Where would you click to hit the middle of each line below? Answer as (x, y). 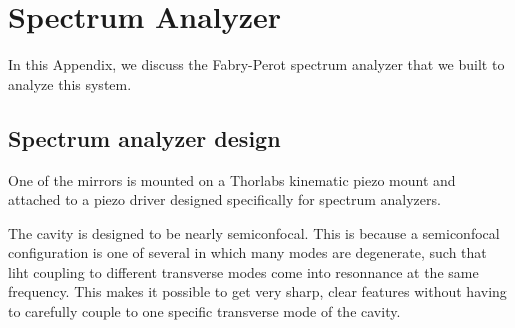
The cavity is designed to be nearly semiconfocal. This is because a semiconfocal (254, 232)
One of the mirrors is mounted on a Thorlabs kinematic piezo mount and (232, 179)
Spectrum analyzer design (144, 137)
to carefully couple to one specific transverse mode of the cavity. (204, 311)
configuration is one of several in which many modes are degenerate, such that (247, 252)
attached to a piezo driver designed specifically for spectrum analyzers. (224, 199)
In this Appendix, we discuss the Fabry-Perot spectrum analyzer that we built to (256, 64)
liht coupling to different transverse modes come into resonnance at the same (243, 271)
